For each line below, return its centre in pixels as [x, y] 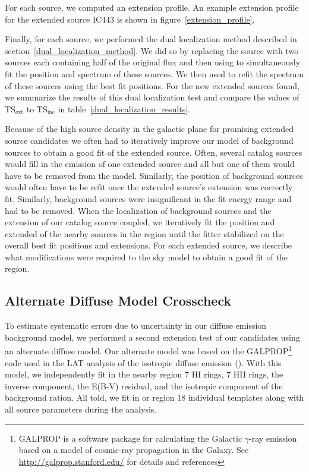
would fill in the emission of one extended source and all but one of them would [150, 164]
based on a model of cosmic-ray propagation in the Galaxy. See [134, 450]
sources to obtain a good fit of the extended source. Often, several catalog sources [154, 152]
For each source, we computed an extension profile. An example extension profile [152, 7]
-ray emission [273, 438]
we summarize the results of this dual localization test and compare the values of [152, 97]
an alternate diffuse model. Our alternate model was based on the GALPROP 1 [149, 350]
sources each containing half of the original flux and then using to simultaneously [153, 62]
